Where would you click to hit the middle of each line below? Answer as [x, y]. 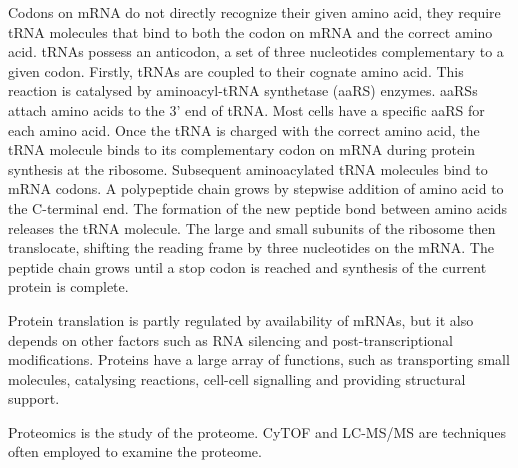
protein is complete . [68, 286]
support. [34, 398]
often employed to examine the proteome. [135, 451]
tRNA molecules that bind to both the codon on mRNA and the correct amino [250, 31]
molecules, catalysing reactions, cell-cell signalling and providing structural [237, 378]
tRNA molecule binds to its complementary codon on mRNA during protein [241, 149]
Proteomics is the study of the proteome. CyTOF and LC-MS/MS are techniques [257, 431]
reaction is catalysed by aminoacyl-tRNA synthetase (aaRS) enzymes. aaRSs [243, 90]
